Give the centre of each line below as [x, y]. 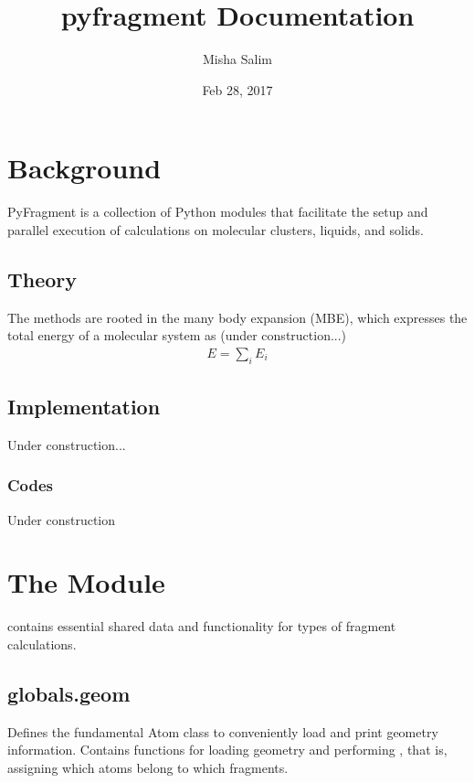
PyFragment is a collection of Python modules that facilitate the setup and [218, 212]
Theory [42, 279]
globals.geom [69, 693]
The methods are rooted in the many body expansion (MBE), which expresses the [237, 317]
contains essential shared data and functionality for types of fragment [202, 626]
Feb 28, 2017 [237, 89]
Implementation [84, 407]
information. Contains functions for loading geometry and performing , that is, [227, 750]
